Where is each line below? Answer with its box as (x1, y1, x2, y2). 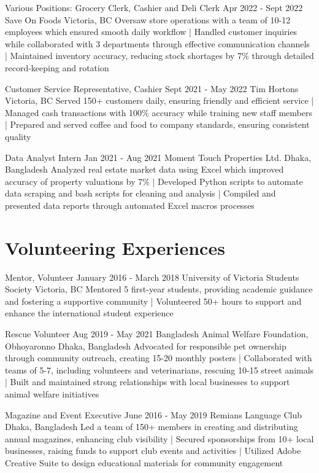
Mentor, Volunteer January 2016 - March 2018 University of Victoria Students (5, 270, 299, 283)
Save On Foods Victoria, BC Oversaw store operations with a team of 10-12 (5, 13, 291, 26)
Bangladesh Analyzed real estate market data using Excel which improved (5, 163, 284, 176)
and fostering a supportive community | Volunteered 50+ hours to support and (5, 294, 302, 307)
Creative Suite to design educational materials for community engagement (5, 456, 283, 469)
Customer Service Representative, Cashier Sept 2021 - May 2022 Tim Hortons (5, 82, 299, 95)
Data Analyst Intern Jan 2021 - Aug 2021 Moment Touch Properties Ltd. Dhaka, (5, 150, 312, 163)
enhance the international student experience (5, 307, 174, 319)
